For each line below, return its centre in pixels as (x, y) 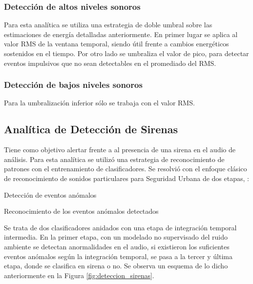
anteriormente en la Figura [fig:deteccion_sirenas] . (79, 275)
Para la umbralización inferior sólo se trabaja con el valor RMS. (99, 103)
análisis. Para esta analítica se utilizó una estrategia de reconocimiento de (114, 159)
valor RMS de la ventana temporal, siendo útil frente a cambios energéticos (116, 44)
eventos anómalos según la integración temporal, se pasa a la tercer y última (118, 256)
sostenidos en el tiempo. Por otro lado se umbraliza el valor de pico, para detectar (126, 53)
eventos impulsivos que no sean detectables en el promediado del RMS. (110, 63)
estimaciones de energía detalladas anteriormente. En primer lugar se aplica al (121, 34)
